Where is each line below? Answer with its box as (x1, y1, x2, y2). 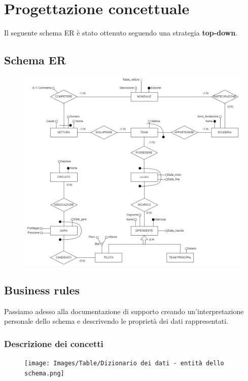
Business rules (4, 282, 80, 297)
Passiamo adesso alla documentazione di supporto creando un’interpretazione (4, 306, 244, 316)
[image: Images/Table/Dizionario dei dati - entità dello (24, 359, 224, 367)
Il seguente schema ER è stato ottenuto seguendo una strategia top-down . (4, 27, 238, 38)
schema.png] (24, 369, 64, 377)
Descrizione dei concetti (4, 337, 103, 350)
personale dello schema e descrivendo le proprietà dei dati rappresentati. (4, 316, 228, 326)
